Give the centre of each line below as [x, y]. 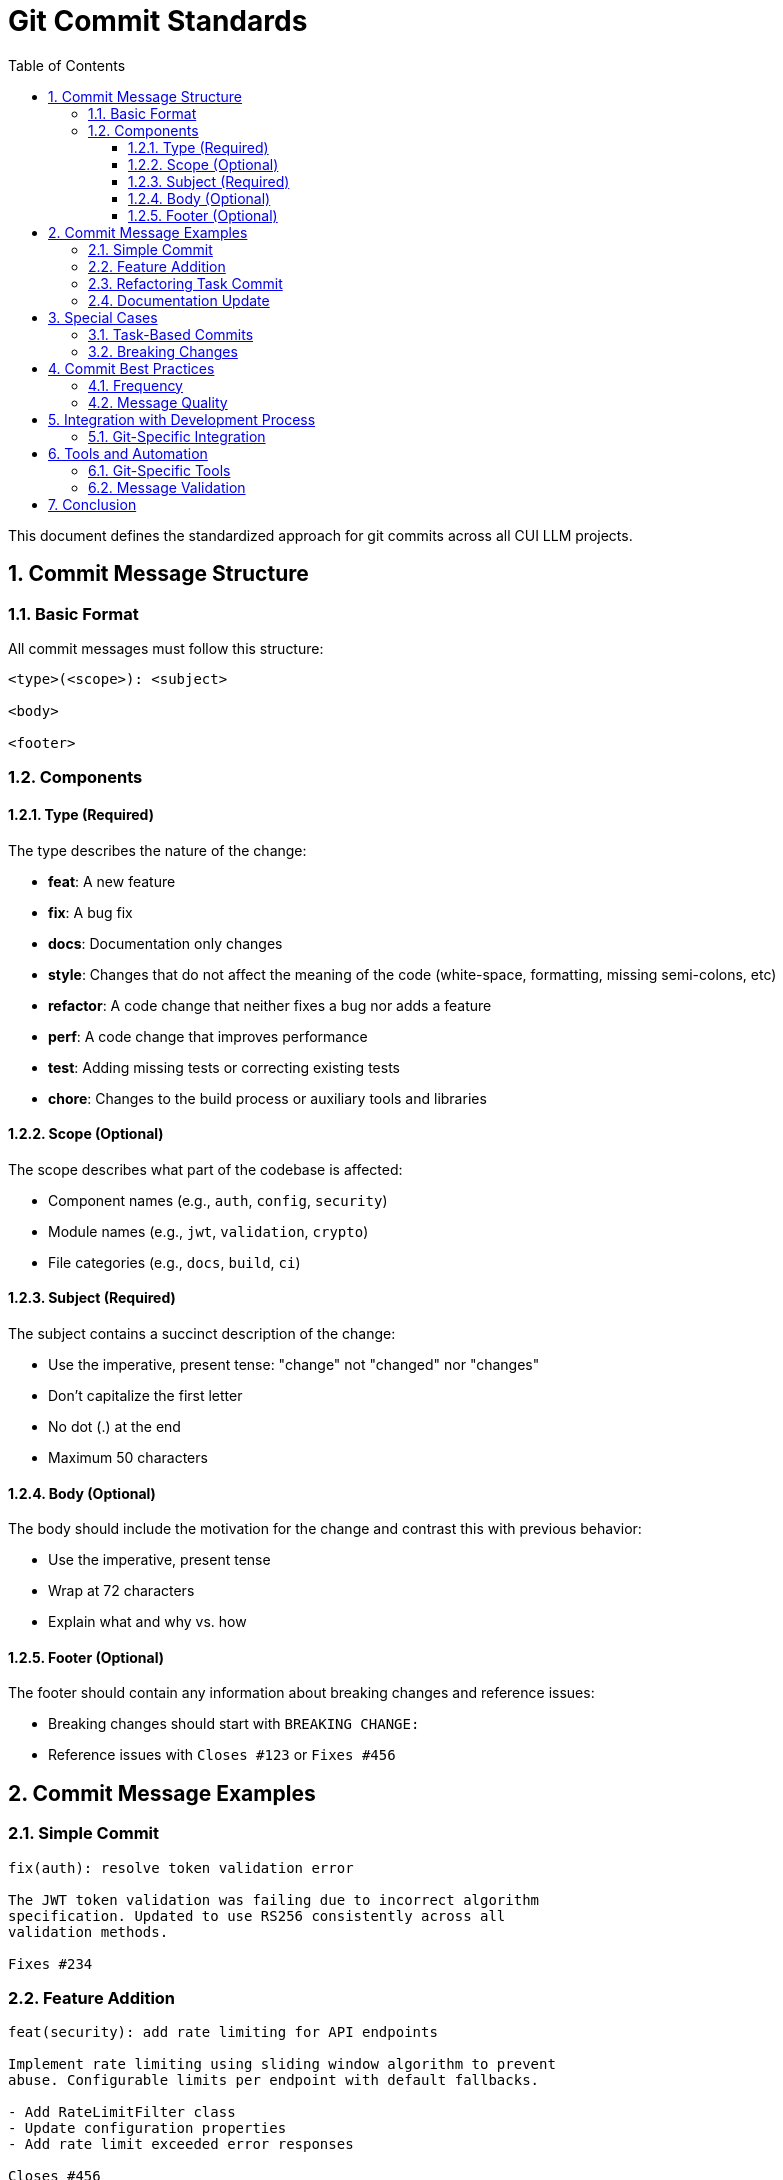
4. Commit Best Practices [131, 368]
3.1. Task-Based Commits [171, 334]
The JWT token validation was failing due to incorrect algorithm [274, 1899]
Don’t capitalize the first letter [145, 1395]
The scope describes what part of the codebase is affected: [205, 1169]
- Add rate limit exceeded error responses [181, 2144]
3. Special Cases [103, 317]
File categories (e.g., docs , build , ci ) [174, 1262]
